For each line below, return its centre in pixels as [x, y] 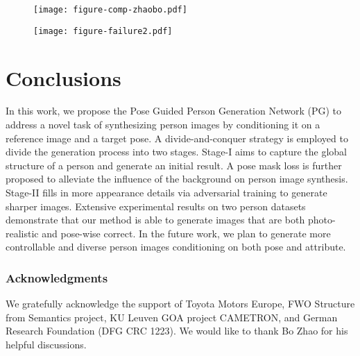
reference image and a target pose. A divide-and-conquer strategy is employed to [177, 138]
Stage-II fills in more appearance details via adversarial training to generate [166, 192]
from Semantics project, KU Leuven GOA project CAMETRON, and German [172, 317]
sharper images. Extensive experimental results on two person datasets [156, 206]
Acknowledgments [57, 277]
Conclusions [63, 77]
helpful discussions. [46, 344]
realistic [22, 233]
